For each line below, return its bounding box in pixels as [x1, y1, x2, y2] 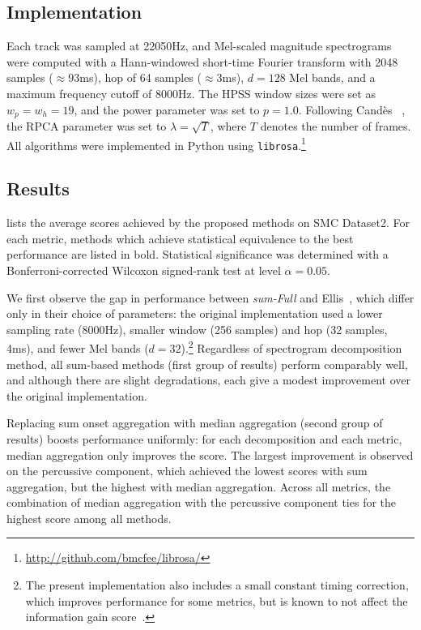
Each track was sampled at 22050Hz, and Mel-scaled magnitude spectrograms [6, 37, 392, 54]
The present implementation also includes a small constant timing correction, [25, 576, 409, 594]
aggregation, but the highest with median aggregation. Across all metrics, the [6, 478, 391, 495]
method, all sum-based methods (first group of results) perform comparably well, [6, 355, 408, 372]
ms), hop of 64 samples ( [79, 69, 202, 86]
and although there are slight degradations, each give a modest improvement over [6, 371, 410, 388]
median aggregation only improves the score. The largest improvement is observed [6, 446, 414, 463]
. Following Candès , [298, 101, 406, 118]
